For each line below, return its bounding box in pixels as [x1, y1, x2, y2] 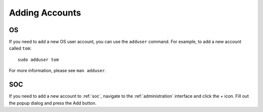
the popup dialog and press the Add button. [9, 100, 97, 106]
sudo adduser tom [18, 56, 59, 62]
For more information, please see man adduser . [9, 68, 107, 74]
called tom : [9, 45, 32, 51]
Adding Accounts [9, 7, 81, 18]
